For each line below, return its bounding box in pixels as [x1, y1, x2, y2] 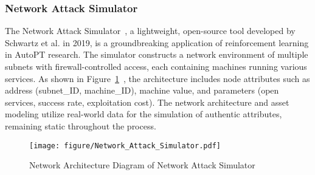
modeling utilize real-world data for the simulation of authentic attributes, [5, 108, 282, 120]
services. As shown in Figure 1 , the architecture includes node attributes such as [5, 72, 310, 84]
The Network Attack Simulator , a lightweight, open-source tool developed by [5, 24, 296, 37]
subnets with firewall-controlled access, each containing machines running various [5, 60, 307, 72]
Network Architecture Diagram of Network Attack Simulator [29, 159, 255, 171]
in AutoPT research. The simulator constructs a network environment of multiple [5, 48, 308, 61]
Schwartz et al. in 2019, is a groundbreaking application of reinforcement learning [5, 36, 309, 49]
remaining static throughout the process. [5, 119, 156, 132]
